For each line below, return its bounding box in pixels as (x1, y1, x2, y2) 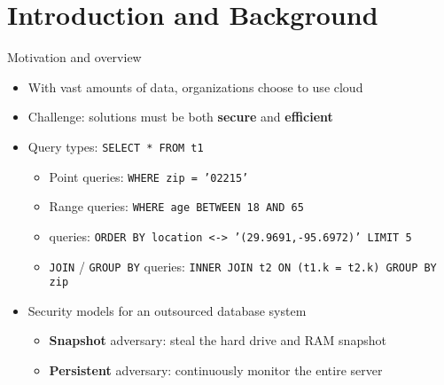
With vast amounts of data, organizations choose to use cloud (27, 77, 363, 96)
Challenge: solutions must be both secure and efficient (27, 107, 333, 126)
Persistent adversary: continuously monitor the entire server (49, 361, 383, 380)
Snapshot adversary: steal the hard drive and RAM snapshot (49, 331, 386, 350)
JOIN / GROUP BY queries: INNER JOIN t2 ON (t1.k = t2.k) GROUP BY (49, 256, 437, 275)
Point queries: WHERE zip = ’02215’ (49, 167, 249, 185)
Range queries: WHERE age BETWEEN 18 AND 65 (49, 197, 304, 216)
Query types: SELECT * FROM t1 (27, 137, 204, 155)
